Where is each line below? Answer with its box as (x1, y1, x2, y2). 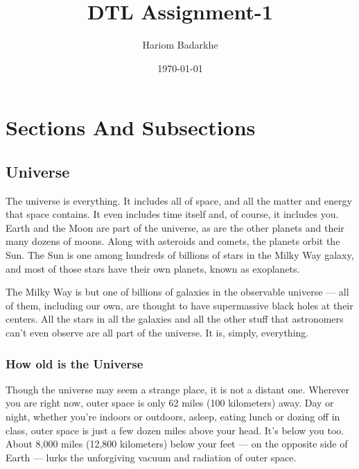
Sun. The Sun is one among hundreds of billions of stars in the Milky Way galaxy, (6, 248, 354, 262)
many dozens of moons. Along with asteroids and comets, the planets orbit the (6, 234, 340, 248)
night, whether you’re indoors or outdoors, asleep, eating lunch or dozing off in (6, 409, 340, 424)
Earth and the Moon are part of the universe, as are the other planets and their (6, 220, 344, 235)
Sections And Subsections (6, 113, 256, 142)
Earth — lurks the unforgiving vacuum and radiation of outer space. (6, 450, 297, 464)
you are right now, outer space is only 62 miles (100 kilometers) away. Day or (6, 395, 334, 410)
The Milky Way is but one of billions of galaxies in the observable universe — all (6, 284, 349, 299)
